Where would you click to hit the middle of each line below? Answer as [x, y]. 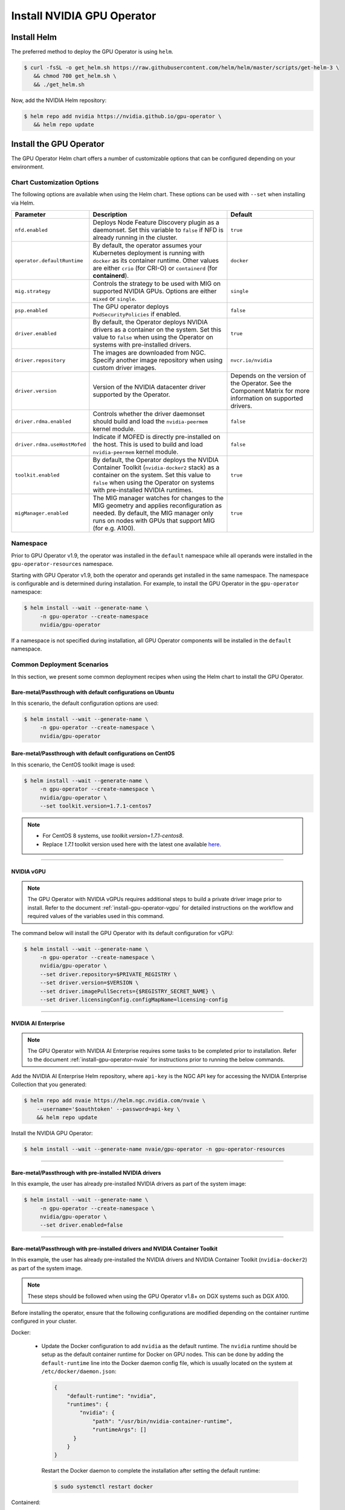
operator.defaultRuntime [49, 261]
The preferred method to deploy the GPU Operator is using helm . [92, 52]
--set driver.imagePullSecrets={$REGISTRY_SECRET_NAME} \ [127, 991]
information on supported [267, 398]
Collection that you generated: [49, 1085]
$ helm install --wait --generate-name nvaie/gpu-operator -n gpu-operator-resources [154, 1149]
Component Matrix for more [270, 391]
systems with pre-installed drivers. [142, 345]
